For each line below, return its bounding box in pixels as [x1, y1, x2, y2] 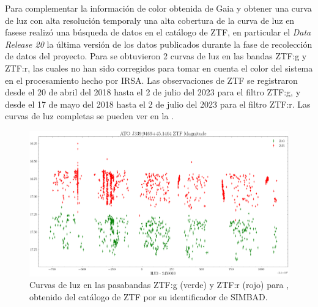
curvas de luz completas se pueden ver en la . [5, 109, 174, 122]
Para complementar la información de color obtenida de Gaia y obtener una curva [5, 2, 312, 14]
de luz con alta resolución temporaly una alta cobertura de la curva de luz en [5, 13, 295, 26]
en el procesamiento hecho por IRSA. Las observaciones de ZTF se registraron [5, 73, 298, 86]
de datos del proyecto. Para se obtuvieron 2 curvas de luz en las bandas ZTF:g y [5, 50, 307, 62]
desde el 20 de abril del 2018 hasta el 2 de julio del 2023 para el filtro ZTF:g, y [5, 86, 301, 98]
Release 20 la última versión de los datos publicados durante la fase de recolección [5, 37, 312, 50]
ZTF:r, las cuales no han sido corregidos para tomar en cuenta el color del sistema [5, 61, 313, 74]
